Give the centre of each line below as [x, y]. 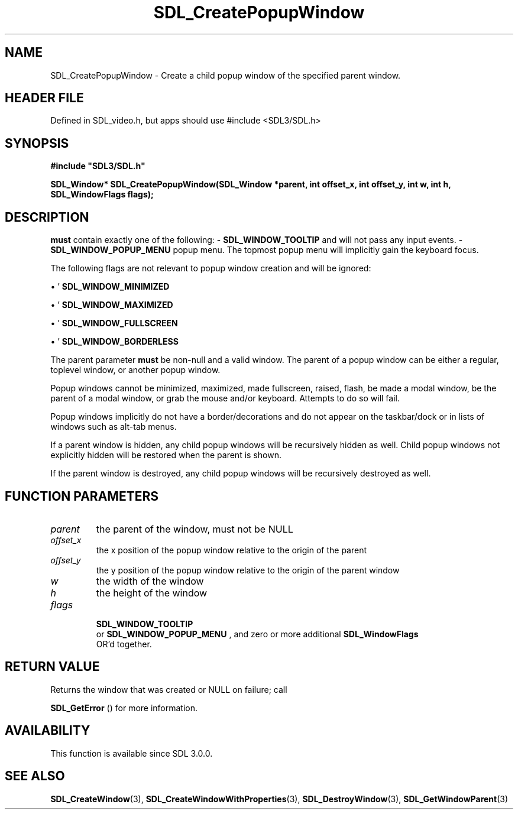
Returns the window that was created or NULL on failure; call [169, 689]
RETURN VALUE [52, 667]
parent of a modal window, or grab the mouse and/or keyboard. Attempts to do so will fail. [225, 398]
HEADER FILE [44, 98]
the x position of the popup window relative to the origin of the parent [232, 550]
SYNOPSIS [37, 143]
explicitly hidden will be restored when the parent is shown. [166, 455]
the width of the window [150, 581]
